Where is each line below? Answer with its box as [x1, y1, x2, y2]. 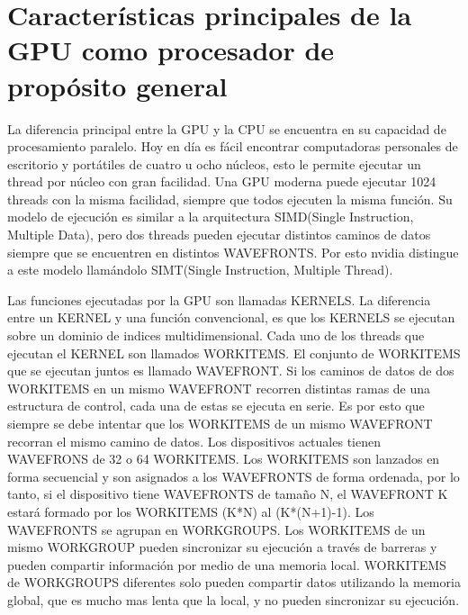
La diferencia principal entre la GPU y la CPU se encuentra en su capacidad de [7, 119, 446, 138]
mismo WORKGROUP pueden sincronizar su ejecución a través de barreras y [7, 538, 437, 556]
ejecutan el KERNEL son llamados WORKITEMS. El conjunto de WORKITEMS [7, 343, 461, 362]
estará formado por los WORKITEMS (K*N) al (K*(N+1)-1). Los [7, 502, 374, 520]
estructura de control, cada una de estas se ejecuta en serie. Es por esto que [7, 396, 425, 415]
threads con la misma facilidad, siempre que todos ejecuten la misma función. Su [7, 189, 453, 208]
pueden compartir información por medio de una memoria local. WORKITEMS [7, 555, 446, 574]
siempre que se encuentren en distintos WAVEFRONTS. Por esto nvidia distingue [7, 242, 459, 261]
